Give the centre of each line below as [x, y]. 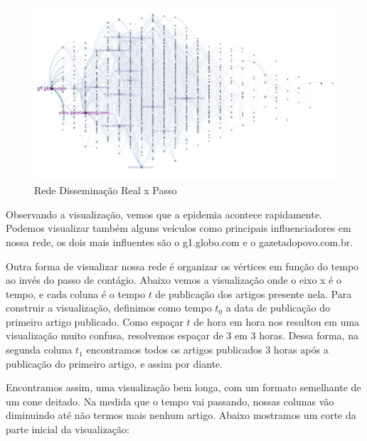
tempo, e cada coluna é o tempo [75, 293]
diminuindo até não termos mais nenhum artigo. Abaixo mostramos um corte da [181, 415]
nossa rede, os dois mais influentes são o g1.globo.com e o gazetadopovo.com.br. [180, 241]
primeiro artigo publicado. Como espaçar [95, 321]
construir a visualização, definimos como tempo [109, 308]
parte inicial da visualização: [68, 429]
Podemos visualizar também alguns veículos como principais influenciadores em [179, 228]
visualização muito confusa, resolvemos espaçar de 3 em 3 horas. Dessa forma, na [182, 335]
